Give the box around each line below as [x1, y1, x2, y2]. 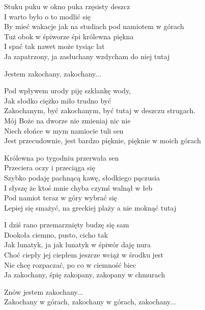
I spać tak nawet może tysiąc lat [4, 41, 105, 51]
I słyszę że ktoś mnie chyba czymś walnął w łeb [4, 182, 153, 193]
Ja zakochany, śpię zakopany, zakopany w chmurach [4, 269, 165, 280]
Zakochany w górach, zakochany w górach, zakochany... [4, 296, 177, 307]
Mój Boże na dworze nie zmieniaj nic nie [4, 115, 131, 125]
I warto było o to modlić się [4, 11, 91, 21]
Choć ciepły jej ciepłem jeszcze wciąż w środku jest [4, 249, 164, 260]
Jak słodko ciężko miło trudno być [4, 95, 111, 106]
